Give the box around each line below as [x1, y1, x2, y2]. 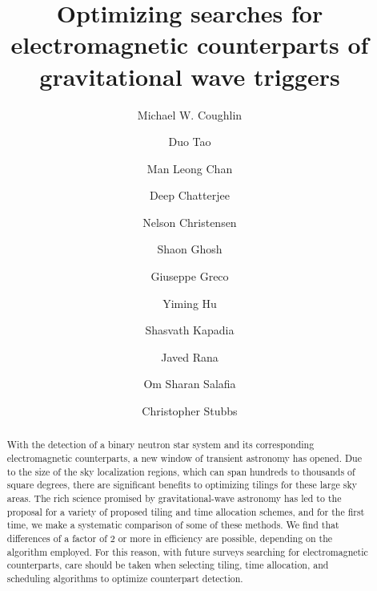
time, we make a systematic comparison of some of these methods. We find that [6, 518, 339, 532]
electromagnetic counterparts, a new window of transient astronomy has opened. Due [6, 451, 362, 465]
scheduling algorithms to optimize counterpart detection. [6, 571, 243, 585]
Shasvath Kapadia [145, 322, 235, 338]
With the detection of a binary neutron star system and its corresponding [6, 438, 315, 451]
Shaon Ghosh [157, 241, 223, 257]
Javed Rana [161, 348, 219, 365]
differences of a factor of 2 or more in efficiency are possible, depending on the [6, 532, 333, 545]
